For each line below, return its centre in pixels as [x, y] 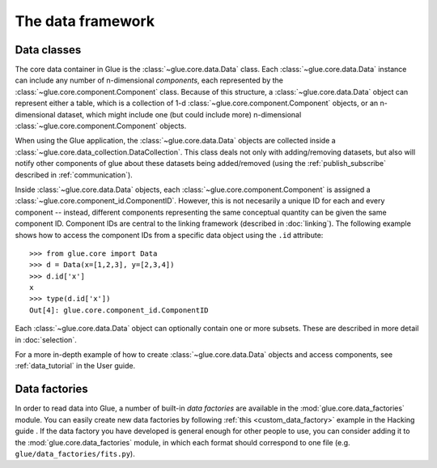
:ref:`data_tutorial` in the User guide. [75, 366]
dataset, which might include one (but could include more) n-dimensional [179, 114]
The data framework [85, 21]
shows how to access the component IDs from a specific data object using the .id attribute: [169, 235]
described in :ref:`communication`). [74, 175]
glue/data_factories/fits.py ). [75, 453]
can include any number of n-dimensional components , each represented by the [149, 80]
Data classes [48, 50]
